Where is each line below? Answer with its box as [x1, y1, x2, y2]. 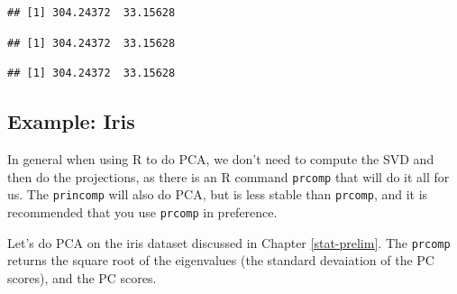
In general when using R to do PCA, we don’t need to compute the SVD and [7, 149, 434, 168]
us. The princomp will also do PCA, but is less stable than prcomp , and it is [7, 185, 428, 204]
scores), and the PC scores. [7, 268, 157, 287]
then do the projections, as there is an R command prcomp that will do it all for [7, 167, 450, 186]
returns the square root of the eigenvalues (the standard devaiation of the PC [7, 251, 434, 270]
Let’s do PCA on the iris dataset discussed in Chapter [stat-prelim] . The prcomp [7, 233, 451, 252]
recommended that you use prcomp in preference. [7, 202, 278, 221]
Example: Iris [7, 107, 135, 135]
